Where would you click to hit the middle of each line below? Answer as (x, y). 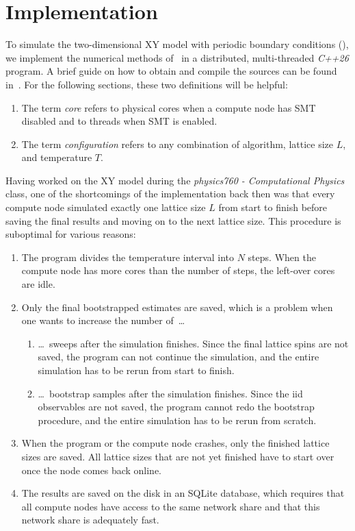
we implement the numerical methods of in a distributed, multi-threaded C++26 (177, 57)
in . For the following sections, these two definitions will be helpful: (147, 84)
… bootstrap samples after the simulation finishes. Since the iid (170, 393)
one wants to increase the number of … (103, 320)
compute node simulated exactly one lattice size (106, 207)
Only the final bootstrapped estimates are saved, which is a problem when (177, 307)
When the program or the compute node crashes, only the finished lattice (175, 443)
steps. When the (282, 257)
